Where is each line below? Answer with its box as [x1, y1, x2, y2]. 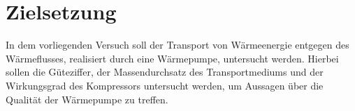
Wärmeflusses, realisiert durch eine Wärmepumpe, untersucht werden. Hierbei [6, 51, 339, 65]
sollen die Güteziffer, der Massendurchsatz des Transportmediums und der [6, 65, 324, 79]
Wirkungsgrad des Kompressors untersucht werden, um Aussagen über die [6, 78, 324, 92]
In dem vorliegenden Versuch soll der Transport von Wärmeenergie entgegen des [6, 37, 349, 52]
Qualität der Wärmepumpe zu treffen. [6, 92, 168, 106]
